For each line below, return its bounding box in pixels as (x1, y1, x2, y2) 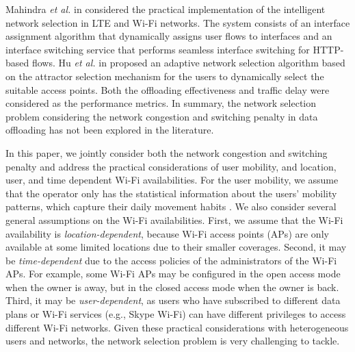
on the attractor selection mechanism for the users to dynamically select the (5, 68, 324, 83)
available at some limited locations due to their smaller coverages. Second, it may (5, 240, 347, 254)
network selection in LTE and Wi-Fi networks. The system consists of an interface (5, 15, 350, 29)
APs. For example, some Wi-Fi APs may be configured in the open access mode (5, 266, 341, 281)
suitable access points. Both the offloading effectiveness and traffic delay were (5, 82, 330, 97)
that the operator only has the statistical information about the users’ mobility (5, 186, 337, 200)
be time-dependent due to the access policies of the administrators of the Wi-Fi (5, 253, 337, 267)
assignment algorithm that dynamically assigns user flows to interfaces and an (5, 29, 332, 43)
